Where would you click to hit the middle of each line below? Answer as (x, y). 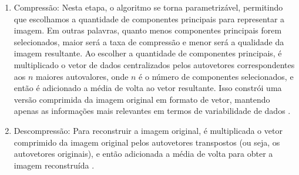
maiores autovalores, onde (82, 76)
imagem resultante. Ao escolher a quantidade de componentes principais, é (148, 53)
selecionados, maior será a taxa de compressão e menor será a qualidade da (149, 41)
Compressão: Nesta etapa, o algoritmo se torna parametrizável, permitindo (148, 7)
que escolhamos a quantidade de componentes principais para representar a (149, 18)
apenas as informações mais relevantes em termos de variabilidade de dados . (152, 111)
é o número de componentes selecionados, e (216, 76)
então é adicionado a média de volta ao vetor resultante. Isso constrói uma (148, 88)
